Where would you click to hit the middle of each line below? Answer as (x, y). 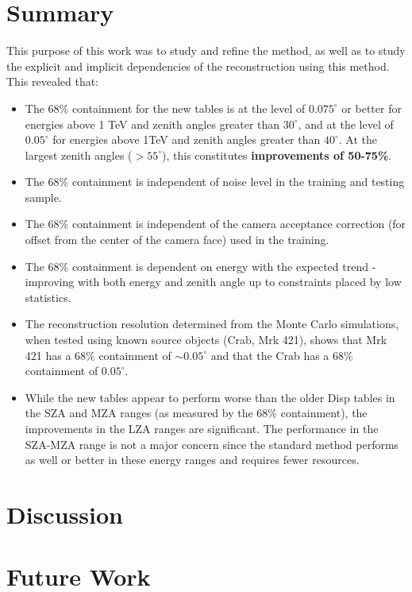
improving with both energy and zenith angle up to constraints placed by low (213, 282)
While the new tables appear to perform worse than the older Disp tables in (210, 397)
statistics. (48, 297)
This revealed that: (53, 81)
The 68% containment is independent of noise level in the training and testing (215, 182)
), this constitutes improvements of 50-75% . (277, 155)
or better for (372, 108)
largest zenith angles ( (79, 155)
